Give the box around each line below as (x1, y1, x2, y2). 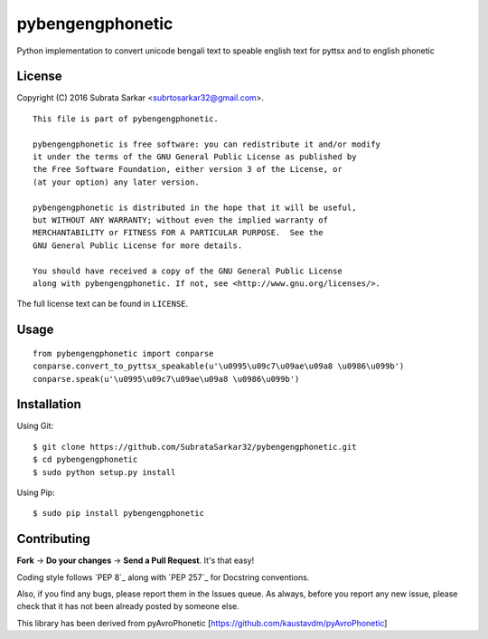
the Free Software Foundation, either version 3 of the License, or (33, 164, 343, 175)
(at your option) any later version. (33, 176, 201, 187)
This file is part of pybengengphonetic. (33, 113, 219, 124)
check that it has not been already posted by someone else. (16, 601, 239, 612)
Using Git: (16, 421, 54, 432)
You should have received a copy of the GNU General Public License (33, 265, 343, 276)
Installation (16, 396, 81, 412)
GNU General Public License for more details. (33, 240, 243, 251)
